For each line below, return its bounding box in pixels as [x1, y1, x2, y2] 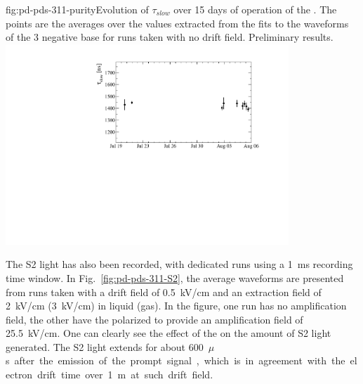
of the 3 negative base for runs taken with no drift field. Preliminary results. [6, 30, 334, 44]
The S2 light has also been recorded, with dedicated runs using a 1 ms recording [6, 257, 353, 271]
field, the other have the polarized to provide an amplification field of [6, 312, 303, 326]
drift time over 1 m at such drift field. [37, 367, 213, 382]
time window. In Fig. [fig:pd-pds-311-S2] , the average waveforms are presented [6, 270, 344, 285]
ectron [6, 367, 33, 382]
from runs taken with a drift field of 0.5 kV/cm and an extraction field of [6, 284, 322, 299]
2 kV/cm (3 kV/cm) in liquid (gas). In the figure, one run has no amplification [6, 298, 347, 313]
